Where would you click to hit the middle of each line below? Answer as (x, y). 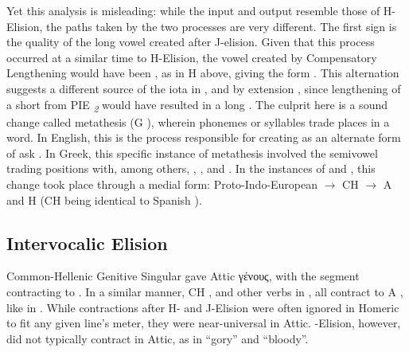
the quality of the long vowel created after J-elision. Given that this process (191, 42)
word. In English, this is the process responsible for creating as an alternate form (204, 137)
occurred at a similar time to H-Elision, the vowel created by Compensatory (192, 57)
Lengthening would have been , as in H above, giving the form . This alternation (203, 73)
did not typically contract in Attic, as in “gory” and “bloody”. (158, 338)
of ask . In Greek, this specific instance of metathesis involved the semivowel (192, 153)
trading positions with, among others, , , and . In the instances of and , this (191, 168)
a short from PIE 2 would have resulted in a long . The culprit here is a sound (197, 105)
